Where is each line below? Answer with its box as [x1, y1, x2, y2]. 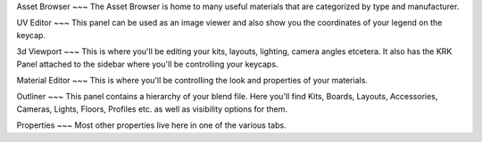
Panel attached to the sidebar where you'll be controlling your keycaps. [16, 59, 278, 69]
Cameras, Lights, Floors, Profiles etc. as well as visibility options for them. [16, 103, 287, 114]
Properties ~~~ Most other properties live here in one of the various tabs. [16, 120, 287, 130]
